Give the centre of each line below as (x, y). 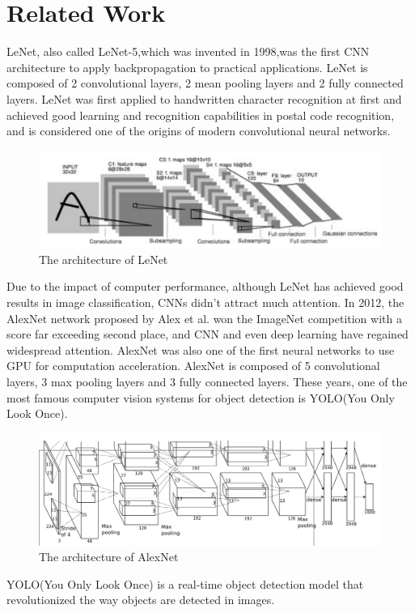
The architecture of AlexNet (109, 557)
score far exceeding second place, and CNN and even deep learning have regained (207, 334)
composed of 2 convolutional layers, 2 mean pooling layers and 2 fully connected (205, 83)
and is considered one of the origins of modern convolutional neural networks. (199, 131)
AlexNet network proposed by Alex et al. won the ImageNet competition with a (204, 318)
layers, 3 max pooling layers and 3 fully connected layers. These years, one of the (207, 382)
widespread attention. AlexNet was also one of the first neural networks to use (201, 349)
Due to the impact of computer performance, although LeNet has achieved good (205, 286)
